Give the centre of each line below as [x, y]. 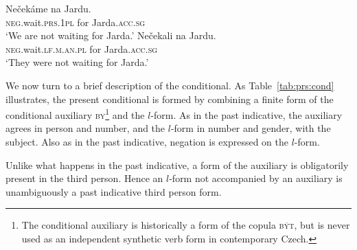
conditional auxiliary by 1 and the [75, 114]
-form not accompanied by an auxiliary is [256, 178]
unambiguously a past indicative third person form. [114, 191]
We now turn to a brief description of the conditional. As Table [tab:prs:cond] [170, 85]
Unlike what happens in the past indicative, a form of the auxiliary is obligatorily [177, 164]
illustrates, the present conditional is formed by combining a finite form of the [170, 99]
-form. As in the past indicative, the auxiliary [246, 114]
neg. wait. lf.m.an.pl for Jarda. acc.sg [82, 48]
